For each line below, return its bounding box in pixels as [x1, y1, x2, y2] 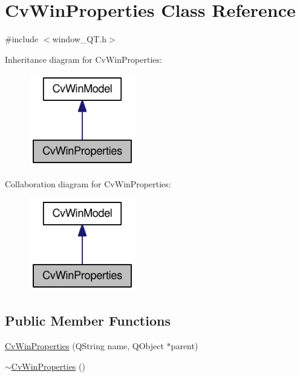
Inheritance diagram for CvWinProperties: [5, 53, 162, 65]
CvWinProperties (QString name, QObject [5, 340, 164, 352]
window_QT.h [52, 33, 107, 45]
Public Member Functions [5, 311, 171, 330]
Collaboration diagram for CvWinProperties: [5, 177, 171, 190]
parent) [171, 340, 198, 352]
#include [5, 33, 39, 45]
